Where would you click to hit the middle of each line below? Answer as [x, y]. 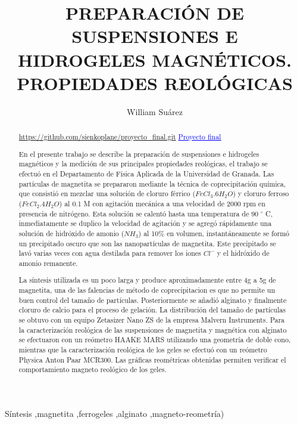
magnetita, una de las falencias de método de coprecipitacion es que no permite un [147, 290]
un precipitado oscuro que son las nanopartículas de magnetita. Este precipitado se [147, 243]
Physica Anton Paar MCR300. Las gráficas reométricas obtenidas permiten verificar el [152, 359]
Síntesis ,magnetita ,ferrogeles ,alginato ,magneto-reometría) [115, 413]
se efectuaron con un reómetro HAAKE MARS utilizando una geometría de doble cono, [155, 340]
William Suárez [155, 111]
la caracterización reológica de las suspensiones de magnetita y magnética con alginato [153, 329]
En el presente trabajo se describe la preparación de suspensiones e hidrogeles [139, 154]
